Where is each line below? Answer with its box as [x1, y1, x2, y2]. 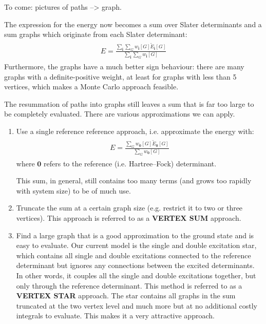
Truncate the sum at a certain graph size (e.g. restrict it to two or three [16, 202, 243, 213]
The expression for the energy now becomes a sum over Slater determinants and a [4, 18, 262, 29]
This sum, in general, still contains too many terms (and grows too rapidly [16, 175, 252, 186]
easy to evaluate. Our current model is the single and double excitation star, [16, 240, 257, 251]
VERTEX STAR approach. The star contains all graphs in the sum [16, 290, 236, 301]
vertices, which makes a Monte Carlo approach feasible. [4, 81, 179, 92]
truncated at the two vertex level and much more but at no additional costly [16, 300, 257, 311]
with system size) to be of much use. [16, 185, 131, 196]
